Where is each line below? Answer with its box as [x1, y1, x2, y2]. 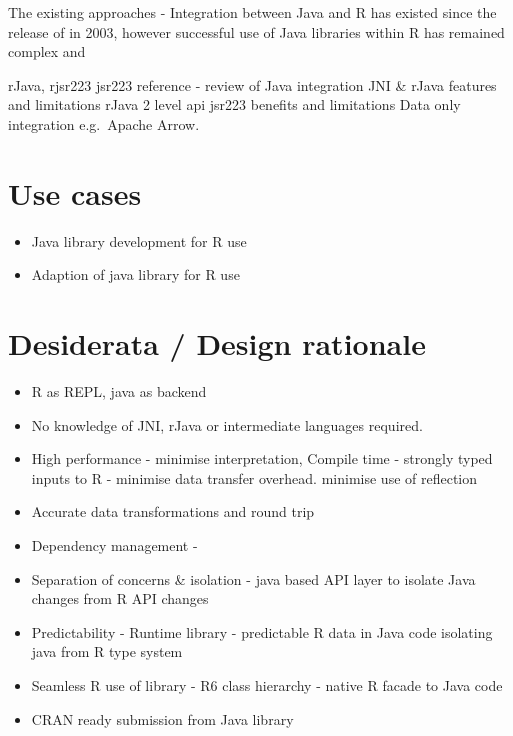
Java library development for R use [31, 230, 247, 251]
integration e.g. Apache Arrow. [8, 113, 200, 134]
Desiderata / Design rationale [8, 323, 426, 364]
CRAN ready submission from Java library [31, 708, 294, 729]
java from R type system [31, 641, 183, 662]
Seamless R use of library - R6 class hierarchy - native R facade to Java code [31, 674, 503, 695]
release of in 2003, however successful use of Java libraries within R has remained [8, 21, 505, 42]
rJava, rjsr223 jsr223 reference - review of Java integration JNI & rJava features [8, 74, 497, 95]
